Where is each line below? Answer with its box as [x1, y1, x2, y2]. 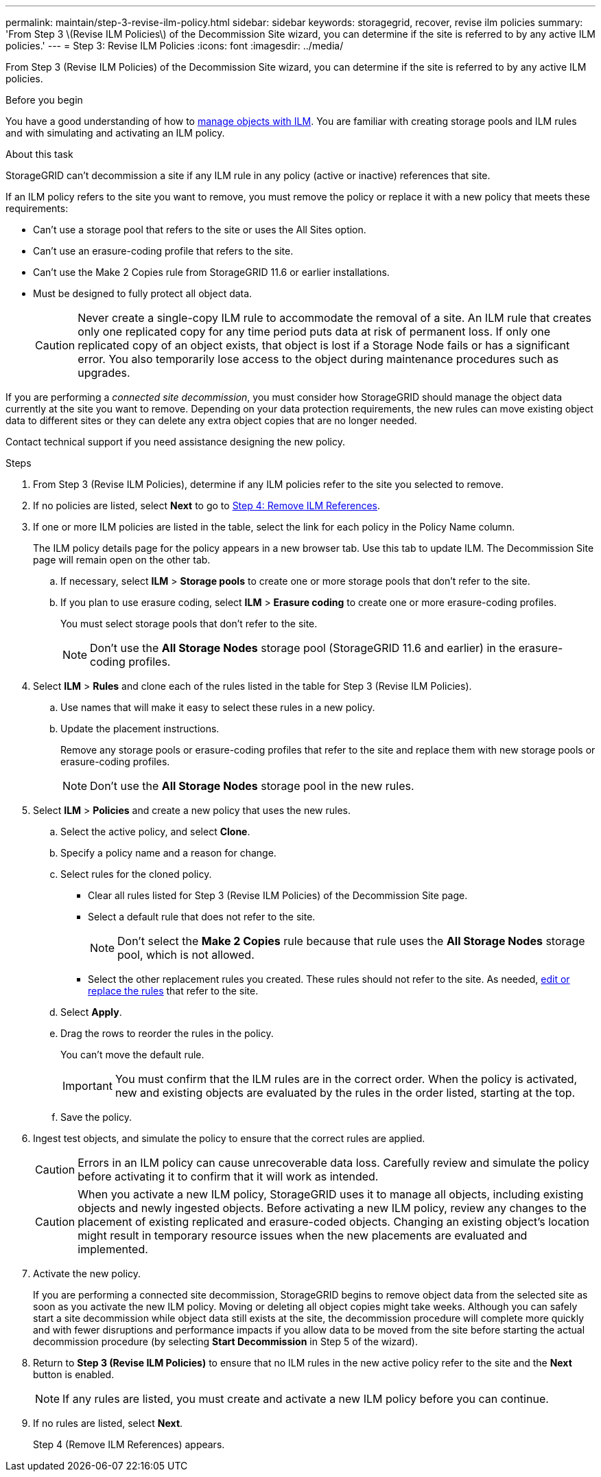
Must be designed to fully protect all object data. [33, 288, 252, 299]
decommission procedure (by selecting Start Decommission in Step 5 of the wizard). [33, 1336, 418, 1347]
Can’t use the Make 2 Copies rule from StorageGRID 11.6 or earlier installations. [33, 266, 390, 278]
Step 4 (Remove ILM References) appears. [33, 1439, 225, 1450]
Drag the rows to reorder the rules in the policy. [60, 1027, 274, 1039]
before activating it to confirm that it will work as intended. [78, 1170, 379, 1183]
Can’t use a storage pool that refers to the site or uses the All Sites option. [33, 224, 366, 235]
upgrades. [78, 366, 130, 380]
